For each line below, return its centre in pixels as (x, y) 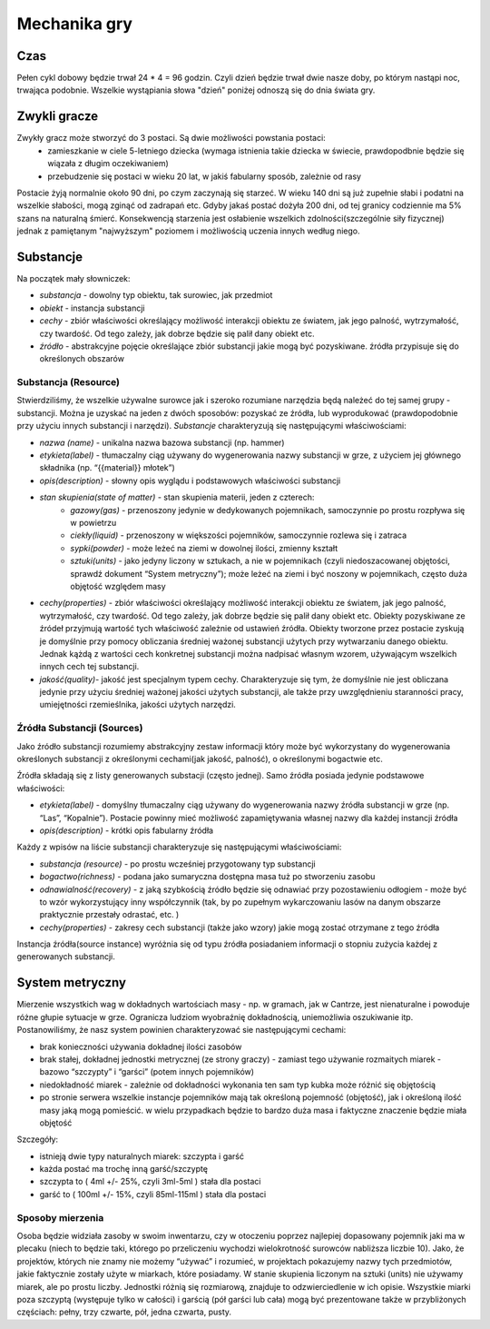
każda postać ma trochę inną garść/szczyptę (124, 1169)
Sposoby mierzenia (60, 1217)
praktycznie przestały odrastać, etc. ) (109, 915)
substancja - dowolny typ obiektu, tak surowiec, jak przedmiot (156, 295)
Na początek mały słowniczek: (73, 278)
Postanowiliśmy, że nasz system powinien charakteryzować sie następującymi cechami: (181, 1030)
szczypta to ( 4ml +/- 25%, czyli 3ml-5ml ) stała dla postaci (150, 1182)
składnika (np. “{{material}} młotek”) (108, 468)
